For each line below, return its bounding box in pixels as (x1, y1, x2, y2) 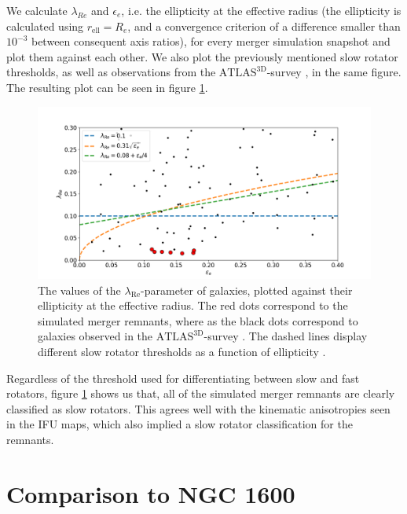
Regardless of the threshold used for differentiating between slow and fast (6, 369, 360, 386)
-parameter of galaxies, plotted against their (141, 281, 353, 298)
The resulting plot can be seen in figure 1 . (6, 79, 208, 95)
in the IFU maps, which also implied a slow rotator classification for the (6, 416, 353, 432)
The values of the (38, 281, 121, 298)
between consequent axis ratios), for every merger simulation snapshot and (31, 33, 390, 50)
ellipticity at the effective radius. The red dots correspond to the (38, 297, 348, 314)
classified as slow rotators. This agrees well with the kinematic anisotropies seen (6, 400, 390, 417)
